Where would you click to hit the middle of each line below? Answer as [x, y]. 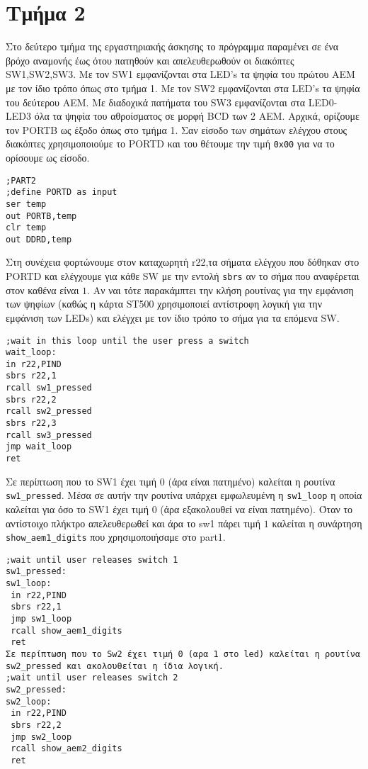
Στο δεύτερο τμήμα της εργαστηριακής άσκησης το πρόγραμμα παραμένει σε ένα [172, 46]
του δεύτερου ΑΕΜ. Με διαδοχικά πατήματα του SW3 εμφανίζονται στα [155, 102]
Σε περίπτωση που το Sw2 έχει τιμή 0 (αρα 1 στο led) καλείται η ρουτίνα [183, 655]
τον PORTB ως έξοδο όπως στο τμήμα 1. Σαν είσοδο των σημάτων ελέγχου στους [177, 129]
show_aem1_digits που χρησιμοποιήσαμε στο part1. [116, 537]
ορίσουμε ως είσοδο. [48, 157]
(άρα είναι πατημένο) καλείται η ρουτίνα [252, 481]
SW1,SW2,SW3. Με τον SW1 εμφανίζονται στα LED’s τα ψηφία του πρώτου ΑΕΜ [180, 74]
